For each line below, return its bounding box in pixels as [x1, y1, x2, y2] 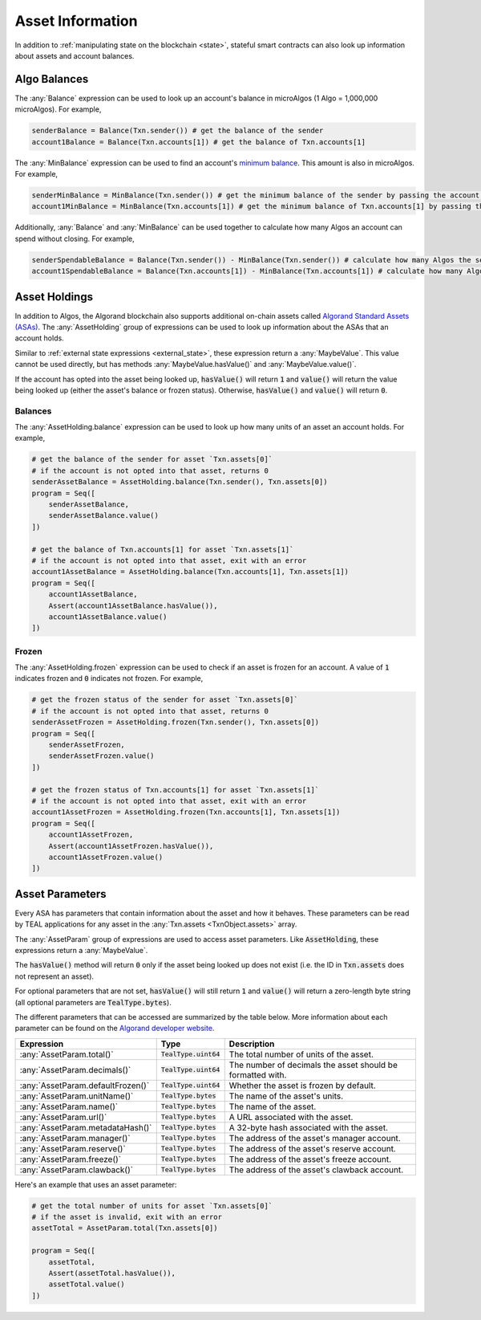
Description [228, 1038, 275, 1049]
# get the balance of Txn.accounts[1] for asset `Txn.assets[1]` [31, 544, 294, 554]
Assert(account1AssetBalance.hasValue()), [48, 601, 218, 610]
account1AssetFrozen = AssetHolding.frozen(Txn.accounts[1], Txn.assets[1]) [31, 808, 341, 817]
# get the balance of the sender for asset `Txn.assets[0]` [31, 454, 273, 464]
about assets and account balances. [14, 51, 135, 60]
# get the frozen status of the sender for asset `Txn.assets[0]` [31, 695, 298, 704]
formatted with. [228, 1069, 287, 1080]
